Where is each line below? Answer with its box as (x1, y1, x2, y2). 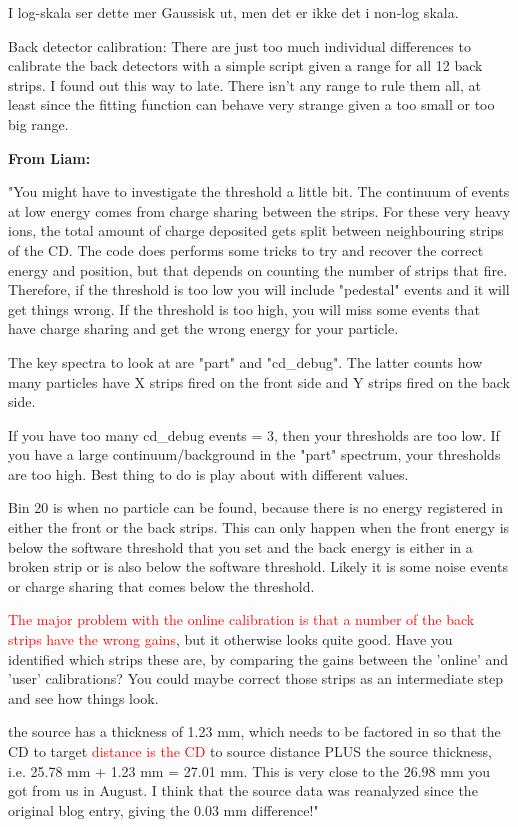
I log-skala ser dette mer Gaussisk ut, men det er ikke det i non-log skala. (8, 2, 459, 22)
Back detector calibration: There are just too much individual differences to (8, 35, 471, 56)
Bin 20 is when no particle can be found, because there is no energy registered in (8, 497, 503, 518)
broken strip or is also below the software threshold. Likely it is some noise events (8, 556, 508, 577)
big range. (8, 113, 69, 134)
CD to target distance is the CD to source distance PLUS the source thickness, (8, 741, 492, 761)
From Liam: (8, 147, 91, 168)
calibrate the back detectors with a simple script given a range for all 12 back (8, 55, 483, 76)
